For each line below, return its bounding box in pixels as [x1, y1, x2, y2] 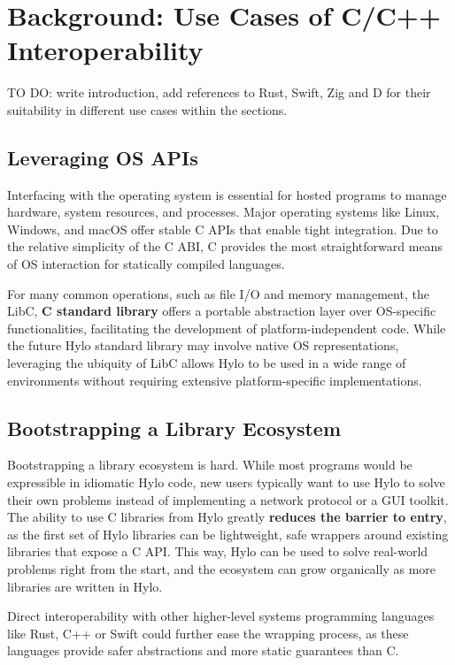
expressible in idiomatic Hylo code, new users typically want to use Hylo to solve [7, 473, 445, 492]
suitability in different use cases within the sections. [7, 100, 288, 118]
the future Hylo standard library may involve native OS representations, [7, 336, 399, 355]
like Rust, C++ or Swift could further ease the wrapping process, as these [7, 623, 409, 642]
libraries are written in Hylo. [7, 577, 163, 595]
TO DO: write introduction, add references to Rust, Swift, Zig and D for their [7, 83, 431, 102]
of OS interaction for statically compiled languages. [7, 255, 285, 273]
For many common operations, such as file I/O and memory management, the [7, 284, 429, 302]
